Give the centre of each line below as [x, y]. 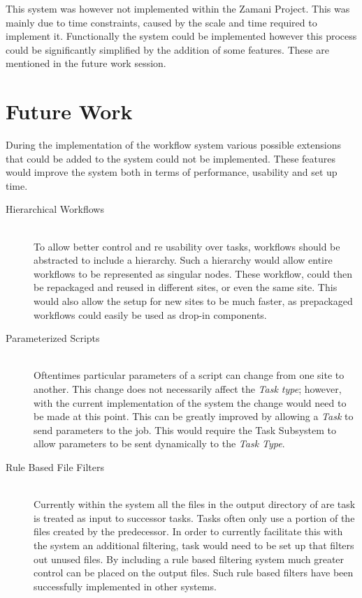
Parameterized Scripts [53, 338]
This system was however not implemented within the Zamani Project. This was [178, 8]
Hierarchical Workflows [55, 209]
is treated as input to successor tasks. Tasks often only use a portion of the [194, 517]
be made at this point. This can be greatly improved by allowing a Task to [194, 416]
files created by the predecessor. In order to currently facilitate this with [188, 531]
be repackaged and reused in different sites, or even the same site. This [186, 287]
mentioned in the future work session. [86, 63]
